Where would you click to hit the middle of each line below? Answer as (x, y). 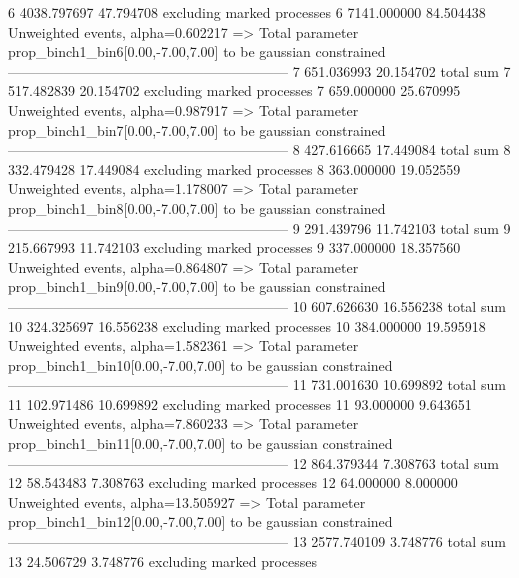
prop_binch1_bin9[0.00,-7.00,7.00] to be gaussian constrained (197, 286)
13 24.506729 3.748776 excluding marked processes (163, 560)
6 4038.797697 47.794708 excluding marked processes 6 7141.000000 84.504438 (247, 12)
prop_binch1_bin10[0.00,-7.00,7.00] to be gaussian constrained (200, 364)
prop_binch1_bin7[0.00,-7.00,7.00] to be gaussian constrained (197, 129)
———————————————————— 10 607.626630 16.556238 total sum (257, 305)
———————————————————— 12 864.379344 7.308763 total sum (253, 462)
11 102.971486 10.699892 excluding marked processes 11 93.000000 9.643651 (240, 403)
